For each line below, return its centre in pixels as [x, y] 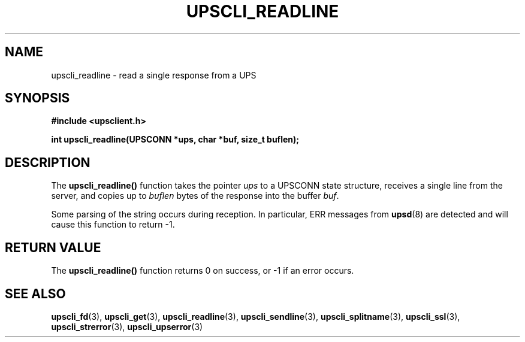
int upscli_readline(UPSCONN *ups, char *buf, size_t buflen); [175, 140]
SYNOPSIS [37, 98]
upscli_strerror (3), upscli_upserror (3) [127, 326]
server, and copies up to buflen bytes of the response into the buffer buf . [195, 196]
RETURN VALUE [53, 247]
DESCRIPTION [48, 162]
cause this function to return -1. [113, 225]
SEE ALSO [35, 293]
